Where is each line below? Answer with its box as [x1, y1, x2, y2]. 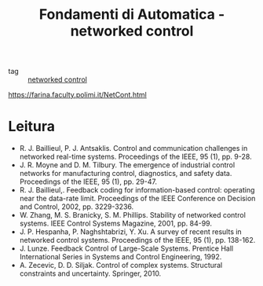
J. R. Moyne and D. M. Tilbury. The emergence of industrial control [19, 160, 236, 170]
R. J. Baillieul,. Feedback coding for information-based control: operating [19, 185, 255, 195]
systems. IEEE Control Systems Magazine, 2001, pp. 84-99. [19, 218, 212, 229]
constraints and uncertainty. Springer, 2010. [19, 269, 162, 278]
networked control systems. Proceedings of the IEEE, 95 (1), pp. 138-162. [19, 236, 256, 245]
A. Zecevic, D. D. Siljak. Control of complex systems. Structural [19, 261, 223, 270]
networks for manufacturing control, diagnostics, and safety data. [19, 169, 232, 178]
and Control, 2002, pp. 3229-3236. [19, 202, 134, 211]
